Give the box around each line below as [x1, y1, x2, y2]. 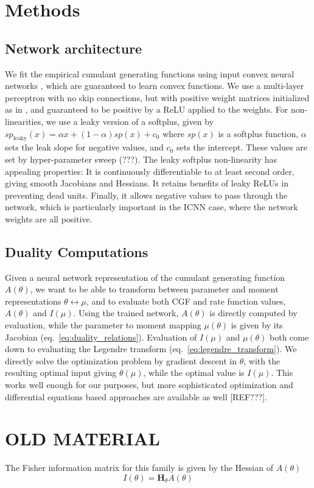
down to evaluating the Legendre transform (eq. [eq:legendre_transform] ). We [5, 342, 297, 355]
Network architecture [5, 38, 142, 57]
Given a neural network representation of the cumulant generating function [5, 271, 285, 283]
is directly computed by [209, 306, 298, 319]
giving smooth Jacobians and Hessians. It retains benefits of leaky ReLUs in [5, 177, 288, 189]
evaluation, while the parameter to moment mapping [5, 319, 201, 331]
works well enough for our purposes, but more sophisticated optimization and [5, 378, 293, 391]
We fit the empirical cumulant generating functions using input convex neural [5, 67, 295, 80]
